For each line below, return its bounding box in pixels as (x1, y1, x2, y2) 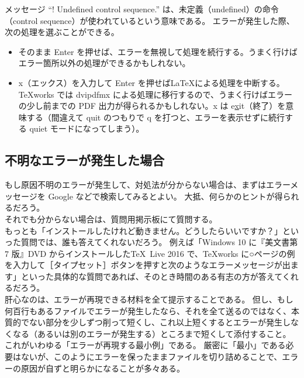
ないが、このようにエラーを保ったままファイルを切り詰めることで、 (20, 350, 282, 363)
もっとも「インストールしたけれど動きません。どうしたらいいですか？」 (5, 224, 282, 236)
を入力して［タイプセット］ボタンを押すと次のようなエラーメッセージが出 (5, 259, 291, 271)
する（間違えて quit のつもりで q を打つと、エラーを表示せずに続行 (26, 111, 285, 123)
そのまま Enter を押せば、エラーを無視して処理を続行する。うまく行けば (18, 45, 298, 57)
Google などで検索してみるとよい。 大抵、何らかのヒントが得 (48, 190, 283, 202)
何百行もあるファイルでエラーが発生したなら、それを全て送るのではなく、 (5, 304, 291, 317)
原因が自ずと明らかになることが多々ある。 (20, 362, 185, 374)
